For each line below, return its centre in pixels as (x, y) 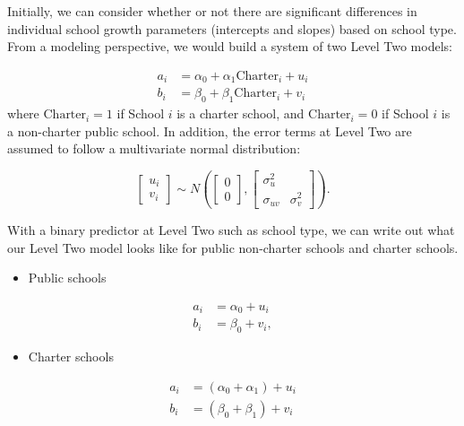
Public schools (67, 278)
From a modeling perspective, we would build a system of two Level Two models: (230, 46)
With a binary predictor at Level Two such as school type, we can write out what (231, 230)
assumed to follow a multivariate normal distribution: (154, 148)
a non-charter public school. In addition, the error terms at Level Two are (210, 130)
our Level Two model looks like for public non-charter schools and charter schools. (233, 247)
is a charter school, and (241, 113)
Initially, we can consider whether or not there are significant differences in (212, 11)
